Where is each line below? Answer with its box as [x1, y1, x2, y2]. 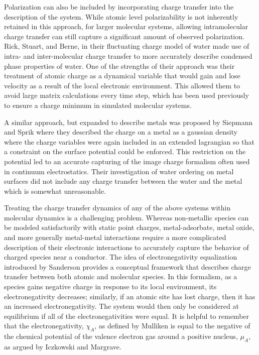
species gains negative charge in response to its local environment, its [4, 281, 217, 292]
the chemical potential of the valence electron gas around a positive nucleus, [4, 331, 238, 341]
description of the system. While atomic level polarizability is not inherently [4, 11, 238, 22]
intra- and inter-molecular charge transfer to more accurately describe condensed [4, 50, 252, 61]
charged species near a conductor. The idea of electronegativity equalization [4, 252, 237, 262]
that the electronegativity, [4, 320, 84, 331]
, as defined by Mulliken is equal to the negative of [94, 320, 250, 331]
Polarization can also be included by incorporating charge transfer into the [4, 2, 234, 12]
